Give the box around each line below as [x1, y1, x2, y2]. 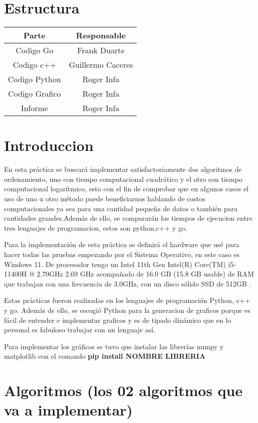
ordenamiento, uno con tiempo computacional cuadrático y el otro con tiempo [4, 173, 243, 184]
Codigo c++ [12, 59, 56, 71]
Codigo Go [15, 44, 53, 56]
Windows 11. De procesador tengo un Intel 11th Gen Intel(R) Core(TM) [4, 259, 226, 269]
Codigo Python [8, 73, 61, 85]
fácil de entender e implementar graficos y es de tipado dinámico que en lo [4, 314, 231, 325]
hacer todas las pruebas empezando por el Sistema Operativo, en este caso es [4, 249, 240, 259]
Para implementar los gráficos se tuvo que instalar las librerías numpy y [4, 341, 224, 351]
